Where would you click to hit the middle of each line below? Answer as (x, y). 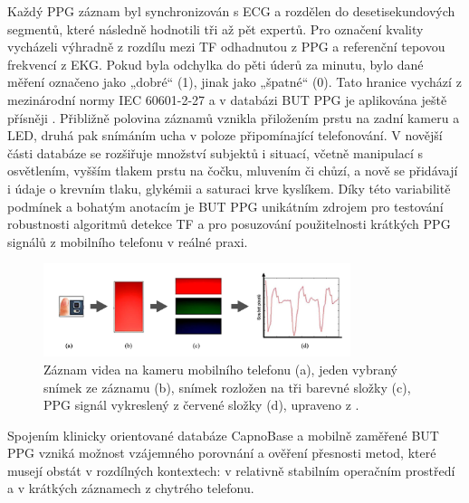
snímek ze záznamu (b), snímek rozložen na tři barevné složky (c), (227, 387)
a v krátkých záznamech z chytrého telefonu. (131, 488)
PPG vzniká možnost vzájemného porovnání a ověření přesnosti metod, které (222, 453)
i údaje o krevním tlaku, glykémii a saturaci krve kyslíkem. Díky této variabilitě (229, 188)
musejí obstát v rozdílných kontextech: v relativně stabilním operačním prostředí (231, 470)
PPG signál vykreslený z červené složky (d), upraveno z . (201, 405)
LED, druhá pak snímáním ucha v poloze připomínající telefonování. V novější (225, 135)
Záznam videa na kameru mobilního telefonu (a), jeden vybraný (220, 369)
